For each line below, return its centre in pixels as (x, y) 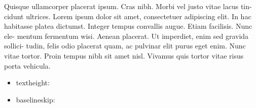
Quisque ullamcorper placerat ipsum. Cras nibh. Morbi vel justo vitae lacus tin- (128, 6)
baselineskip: (35, 99)
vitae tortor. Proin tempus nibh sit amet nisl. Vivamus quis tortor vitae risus (124, 55)
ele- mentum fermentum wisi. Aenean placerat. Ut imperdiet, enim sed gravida (126, 36)
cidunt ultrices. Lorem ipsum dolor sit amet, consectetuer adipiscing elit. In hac (128, 16)
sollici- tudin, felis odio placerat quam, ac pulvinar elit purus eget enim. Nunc (125, 46)
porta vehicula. (27, 65)
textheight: (33, 83)
